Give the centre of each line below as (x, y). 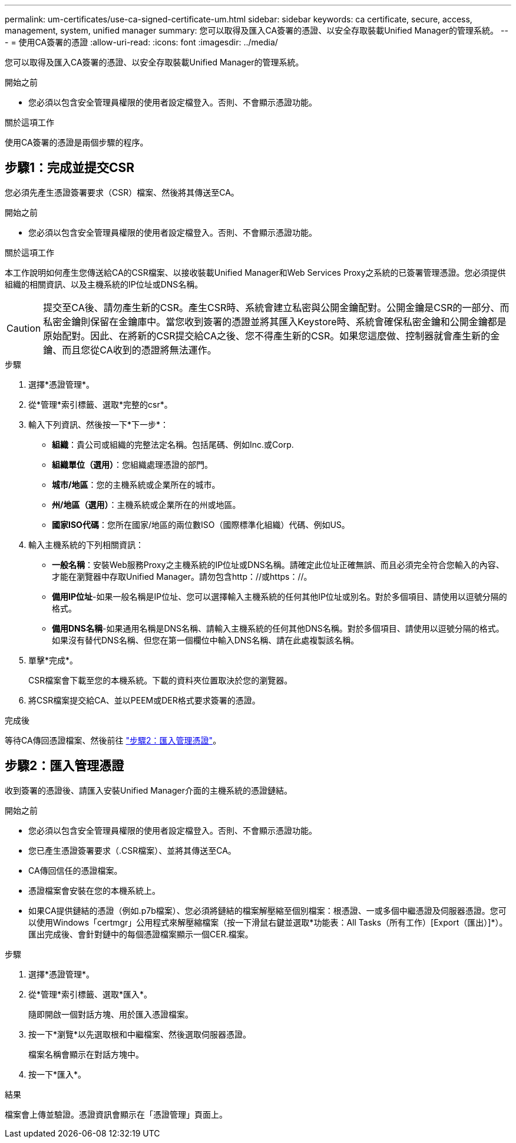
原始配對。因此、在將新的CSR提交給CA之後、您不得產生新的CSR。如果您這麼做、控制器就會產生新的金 (272, 336)
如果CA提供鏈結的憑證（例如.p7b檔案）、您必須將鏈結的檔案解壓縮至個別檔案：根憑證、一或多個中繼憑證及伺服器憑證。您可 (267, 910)
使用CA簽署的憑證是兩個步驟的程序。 (77, 142)
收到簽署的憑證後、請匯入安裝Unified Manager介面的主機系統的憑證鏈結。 (148, 790)
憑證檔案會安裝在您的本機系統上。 (94, 890)
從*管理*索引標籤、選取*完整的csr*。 (100, 404)
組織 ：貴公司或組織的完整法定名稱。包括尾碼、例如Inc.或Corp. (173, 444)
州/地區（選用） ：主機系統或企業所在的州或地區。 (146, 504)
